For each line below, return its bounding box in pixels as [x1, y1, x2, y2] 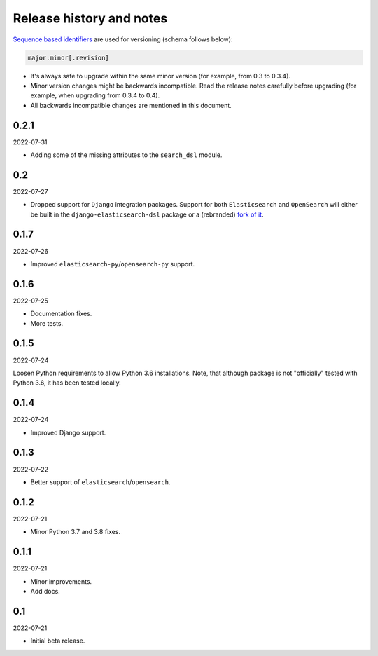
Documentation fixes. [30, 309, 92, 318]
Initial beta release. [30, 636, 85, 645]
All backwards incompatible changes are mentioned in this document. [30, 101, 232, 109]
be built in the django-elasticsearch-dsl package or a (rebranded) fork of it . [30, 210, 264, 219]
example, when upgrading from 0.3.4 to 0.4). [30, 91, 160, 100]
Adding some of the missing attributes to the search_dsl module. [30, 151, 223, 159]
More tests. [30, 319, 64, 327]
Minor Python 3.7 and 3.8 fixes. [30, 528, 121, 536]
